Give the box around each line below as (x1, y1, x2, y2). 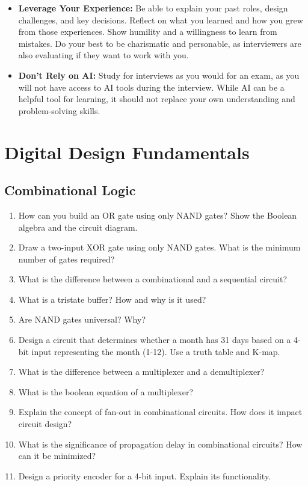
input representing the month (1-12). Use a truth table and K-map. (31, 345, 280, 357)
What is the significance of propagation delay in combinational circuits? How (18, 437, 303, 450)
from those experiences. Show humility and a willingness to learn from (18, 25, 277, 38)
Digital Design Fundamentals (4, 139, 250, 164)
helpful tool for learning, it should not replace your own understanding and (18, 93, 295, 105)
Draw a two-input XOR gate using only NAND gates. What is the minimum (18, 241, 301, 254)
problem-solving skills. (18, 104, 100, 117)
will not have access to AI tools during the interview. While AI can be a (18, 80, 285, 93)
